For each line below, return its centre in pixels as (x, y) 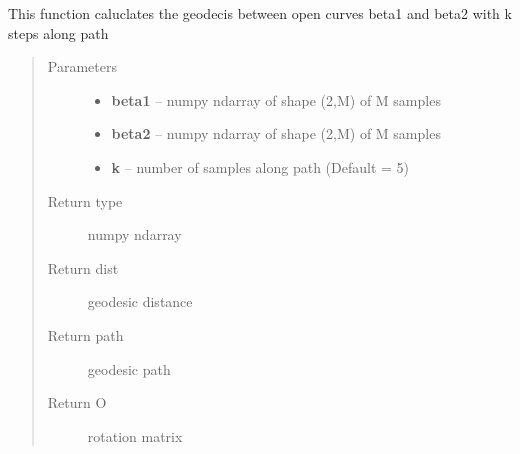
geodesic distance (140, 301)
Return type (85, 200)
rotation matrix (135, 435)
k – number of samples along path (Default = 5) (260, 166)
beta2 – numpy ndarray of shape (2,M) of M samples (276, 133)
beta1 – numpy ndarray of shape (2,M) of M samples (276, 99)
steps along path (58, 32)
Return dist (83, 267)
